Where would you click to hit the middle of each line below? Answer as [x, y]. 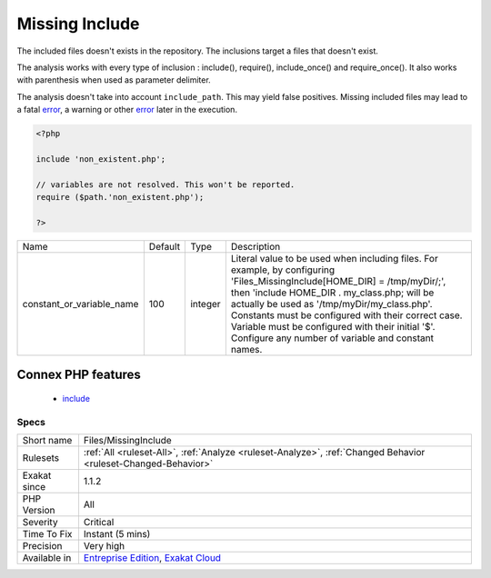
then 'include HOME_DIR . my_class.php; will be [332, 293]
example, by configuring [283, 270]
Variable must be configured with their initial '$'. [333, 326]
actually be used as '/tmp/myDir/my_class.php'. [331, 304]
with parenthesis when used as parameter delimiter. [114, 80]
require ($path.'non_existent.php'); [120, 197]
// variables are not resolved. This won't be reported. [165, 184]
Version [39, 510]
